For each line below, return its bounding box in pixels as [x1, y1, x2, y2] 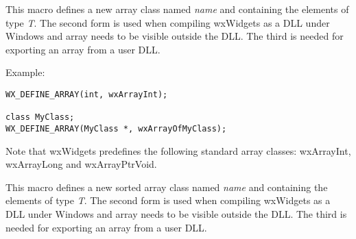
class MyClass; [5, 112, 75, 123]
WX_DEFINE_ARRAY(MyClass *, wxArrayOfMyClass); [5, 123, 227, 134]
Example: [5, 65, 45, 79]
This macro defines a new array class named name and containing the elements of [5, 1, 349, 16]
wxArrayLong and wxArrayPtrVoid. [5, 157, 157, 171]
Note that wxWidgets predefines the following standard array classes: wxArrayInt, [5, 143, 351, 158]
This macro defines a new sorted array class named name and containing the [5, 179, 328, 194]
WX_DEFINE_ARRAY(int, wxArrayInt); [5, 89, 168, 99]
